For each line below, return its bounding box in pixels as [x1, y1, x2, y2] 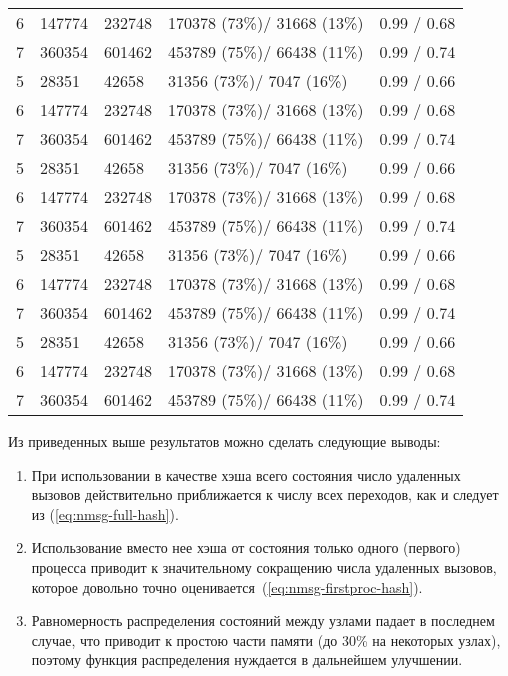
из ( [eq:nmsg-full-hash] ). [31, 503, 179, 524]
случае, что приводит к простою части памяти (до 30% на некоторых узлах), [31, 629, 501, 650]
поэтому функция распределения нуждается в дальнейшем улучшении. [31, 649, 463, 670]
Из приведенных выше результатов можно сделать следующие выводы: [8, 431, 441, 451]
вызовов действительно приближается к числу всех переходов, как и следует [31, 484, 499, 505]
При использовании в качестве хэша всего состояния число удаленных [31, 464, 461, 485]
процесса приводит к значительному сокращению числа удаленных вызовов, [31, 556, 497, 577]
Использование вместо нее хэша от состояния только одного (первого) [31, 537, 461, 558]
